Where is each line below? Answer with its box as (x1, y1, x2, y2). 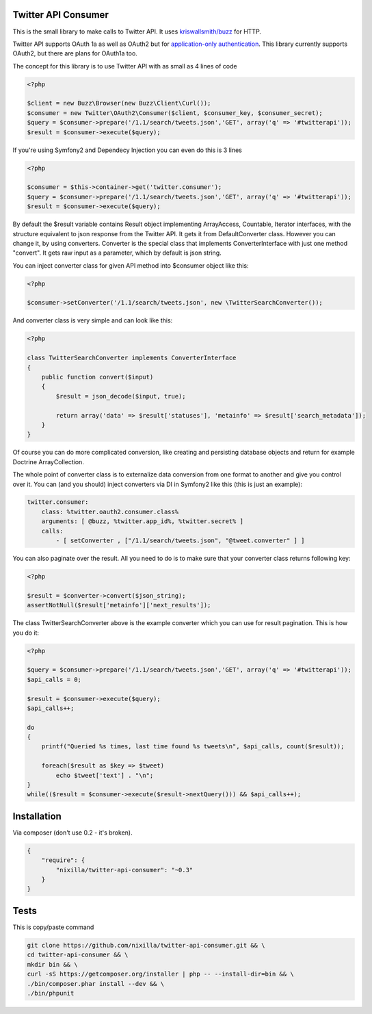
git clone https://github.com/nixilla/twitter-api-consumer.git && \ (27, 941, 265, 949)
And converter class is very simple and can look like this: (12, 316, 173, 325)
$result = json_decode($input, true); (55, 392, 186, 400)
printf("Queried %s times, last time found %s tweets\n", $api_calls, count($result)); (41, 743, 345, 750)
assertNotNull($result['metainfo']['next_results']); (27, 601, 211, 609)
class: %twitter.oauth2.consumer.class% (41, 507, 179, 516)
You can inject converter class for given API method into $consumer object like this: (12, 261, 249, 270)
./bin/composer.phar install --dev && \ (27, 980, 164, 987)
